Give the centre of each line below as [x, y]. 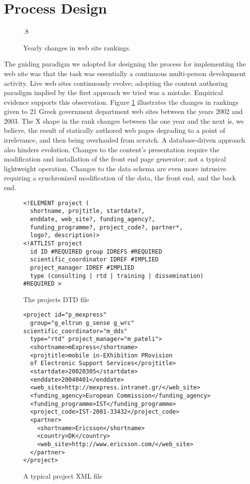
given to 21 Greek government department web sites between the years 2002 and [123, 111]
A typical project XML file [63, 476]
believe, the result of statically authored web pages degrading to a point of [115, 130]
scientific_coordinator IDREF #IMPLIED [94, 260]
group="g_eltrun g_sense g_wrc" [82, 323]
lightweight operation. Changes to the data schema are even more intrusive [115, 168]
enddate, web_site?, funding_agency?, [93, 219]
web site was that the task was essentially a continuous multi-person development [125, 73]
